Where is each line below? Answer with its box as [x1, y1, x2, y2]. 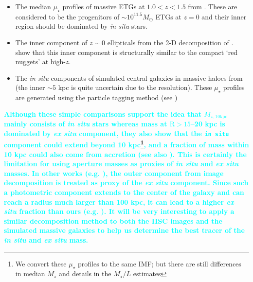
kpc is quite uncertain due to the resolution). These [58, 82, 212, 92]
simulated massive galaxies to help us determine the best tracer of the [4, 225, 245, 235]
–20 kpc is [190, 119, 225, 129]
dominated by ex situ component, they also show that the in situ [4, 128, 229, 138]
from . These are [188, 1, 237, 11]
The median [15, 1, 51, 11]
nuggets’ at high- [15, 56, 66, 67]
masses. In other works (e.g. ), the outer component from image [4, 168, 224, 178]
